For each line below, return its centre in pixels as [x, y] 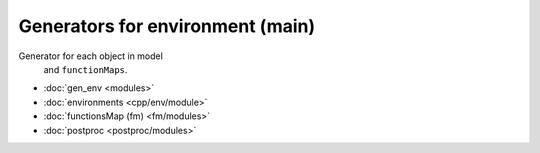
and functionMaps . [85, 69]
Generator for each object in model [91, 56]
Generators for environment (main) [167, 26]
